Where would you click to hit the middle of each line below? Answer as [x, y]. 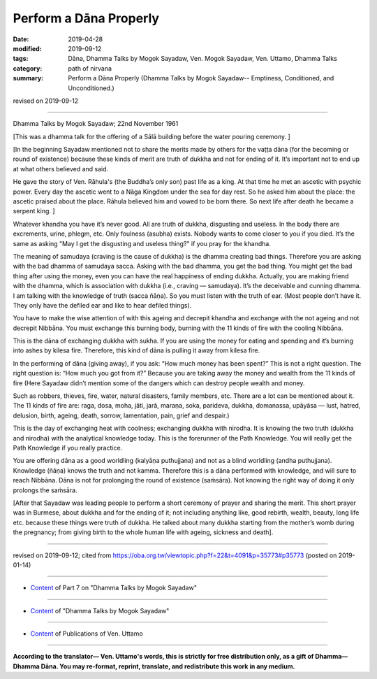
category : [28, 68]
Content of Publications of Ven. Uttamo [87, 634]
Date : [21, 39]
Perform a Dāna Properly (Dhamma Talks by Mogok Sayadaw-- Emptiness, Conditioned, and [201, 78]
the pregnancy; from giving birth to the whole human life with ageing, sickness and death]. [143, 532]
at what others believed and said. [61, 169]
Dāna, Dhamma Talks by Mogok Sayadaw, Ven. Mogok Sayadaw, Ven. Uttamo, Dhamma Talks [203, 59]
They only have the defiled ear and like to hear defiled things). [102, 305]
